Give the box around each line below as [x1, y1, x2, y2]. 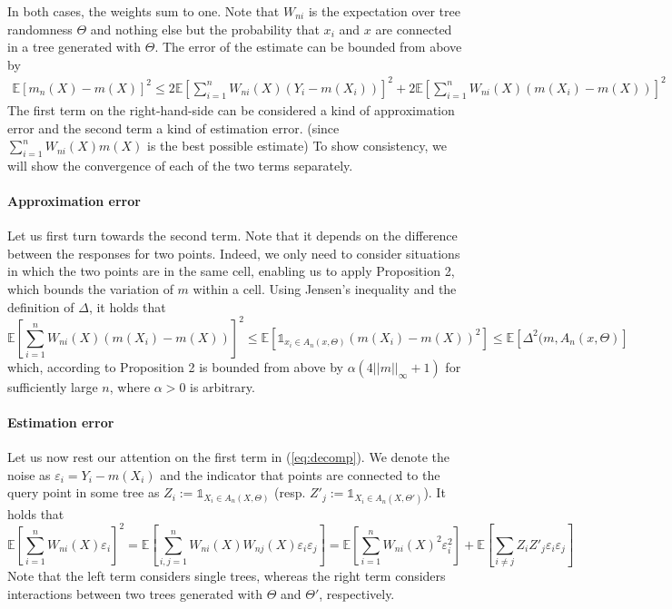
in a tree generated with [7, 37, 142, 56]
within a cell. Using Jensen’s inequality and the [193, 280, 457, 299]
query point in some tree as [7, 483, 160, 502]
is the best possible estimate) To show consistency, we [147, 136, 447, 155]
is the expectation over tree [308, 2, 460, 20]
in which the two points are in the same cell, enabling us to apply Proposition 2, [7, 261, 455, 280]
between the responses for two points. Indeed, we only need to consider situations [7, 243, 460, 262]
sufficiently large [7, 377, 98, 396]
